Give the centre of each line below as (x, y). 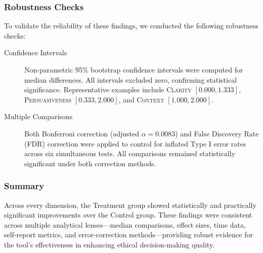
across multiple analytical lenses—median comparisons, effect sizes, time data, (125, 224)
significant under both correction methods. (90, 163)
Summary (24, 186)
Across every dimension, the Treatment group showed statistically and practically (130, 205)
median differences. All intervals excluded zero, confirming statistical (131, 79)
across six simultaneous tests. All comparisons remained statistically (130, 153)
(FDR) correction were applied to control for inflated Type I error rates (135, 143)
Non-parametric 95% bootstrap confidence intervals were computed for (134, 69)
